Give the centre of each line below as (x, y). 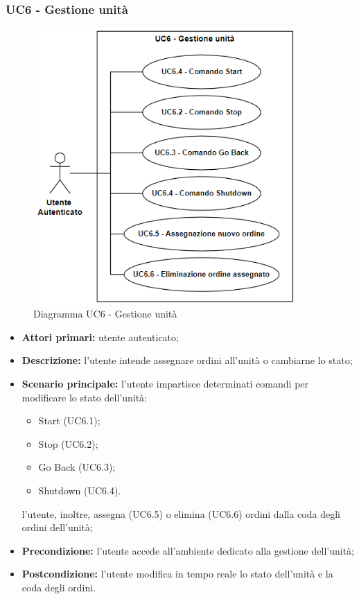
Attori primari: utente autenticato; (100, 337)
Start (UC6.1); (69, 420)
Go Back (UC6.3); (77, 467)
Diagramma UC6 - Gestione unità (105, 314)
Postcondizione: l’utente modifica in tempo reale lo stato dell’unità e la (177, 574)
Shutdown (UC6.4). (80, 490)
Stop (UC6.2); (68, 443)
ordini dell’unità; (57, 527)
